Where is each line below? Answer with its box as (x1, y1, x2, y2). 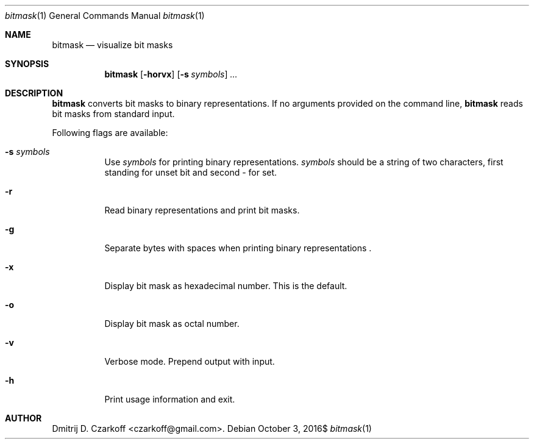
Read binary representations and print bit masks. (104, 205, 300, 215)
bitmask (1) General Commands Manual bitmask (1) (5, 10, 205, 21)
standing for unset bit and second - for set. (104, 167, 277, 177)
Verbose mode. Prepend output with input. (104, 356, 275, 367)
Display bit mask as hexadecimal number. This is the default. (104, 281, 347, 291)
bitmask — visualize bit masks (52, 40, 173, 50)
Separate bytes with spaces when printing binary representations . (104, 243, 372, 253)
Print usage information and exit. (104, 394, 235, 404)
